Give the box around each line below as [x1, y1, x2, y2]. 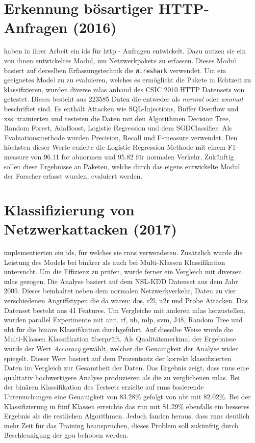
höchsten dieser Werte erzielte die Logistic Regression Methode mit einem [4, 142, 226, 152]
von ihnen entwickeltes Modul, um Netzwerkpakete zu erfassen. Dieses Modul [4, 55, 236, 65]
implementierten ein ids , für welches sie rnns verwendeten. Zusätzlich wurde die [4, 247, 243, 257]
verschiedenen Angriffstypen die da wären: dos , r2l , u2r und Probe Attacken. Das [4, 295, 248, 305]
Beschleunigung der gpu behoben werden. [4, 430, 128, 440]
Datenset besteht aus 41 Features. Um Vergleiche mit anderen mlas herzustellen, [4, 305, 246, 315]
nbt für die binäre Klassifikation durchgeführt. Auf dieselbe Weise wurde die [4, 324, 233, 334]
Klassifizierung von [4, 199, 135, 219]
